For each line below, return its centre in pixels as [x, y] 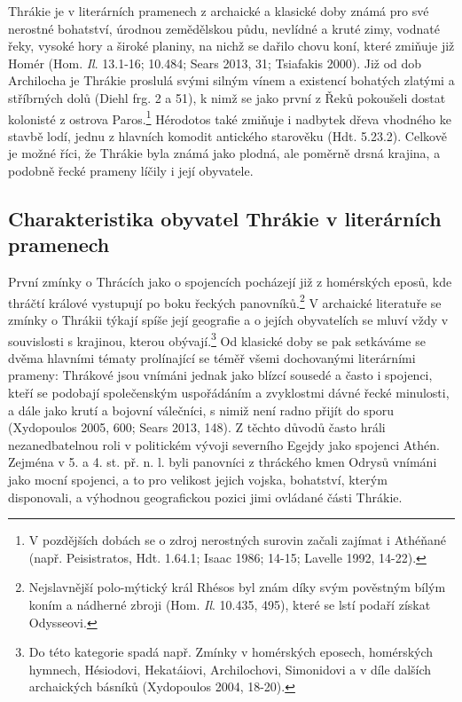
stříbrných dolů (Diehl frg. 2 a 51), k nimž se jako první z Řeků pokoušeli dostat [227, 97]
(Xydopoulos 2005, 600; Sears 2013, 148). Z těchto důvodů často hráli [197, 427]
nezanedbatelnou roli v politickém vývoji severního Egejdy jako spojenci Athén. [224, 444]
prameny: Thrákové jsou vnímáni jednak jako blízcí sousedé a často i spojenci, [220, 375]
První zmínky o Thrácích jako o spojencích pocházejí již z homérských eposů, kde [230, 282]
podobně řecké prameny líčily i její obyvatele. [131, 170]
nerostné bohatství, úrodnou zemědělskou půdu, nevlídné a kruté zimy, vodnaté [224, 28]
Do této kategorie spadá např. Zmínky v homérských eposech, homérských [231, 652]
